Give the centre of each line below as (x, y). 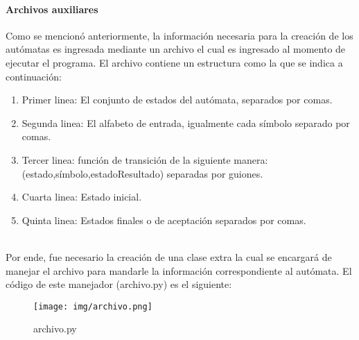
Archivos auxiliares (52, 9)
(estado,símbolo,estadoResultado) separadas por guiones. (142, 173)
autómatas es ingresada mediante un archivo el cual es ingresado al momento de (176, 49)
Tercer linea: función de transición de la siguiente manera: (145, 159)
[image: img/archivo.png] (93, 306)
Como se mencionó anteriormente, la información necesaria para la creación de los (179, 35)
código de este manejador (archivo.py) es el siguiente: (119, 284)
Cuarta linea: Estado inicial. (82, 197)
